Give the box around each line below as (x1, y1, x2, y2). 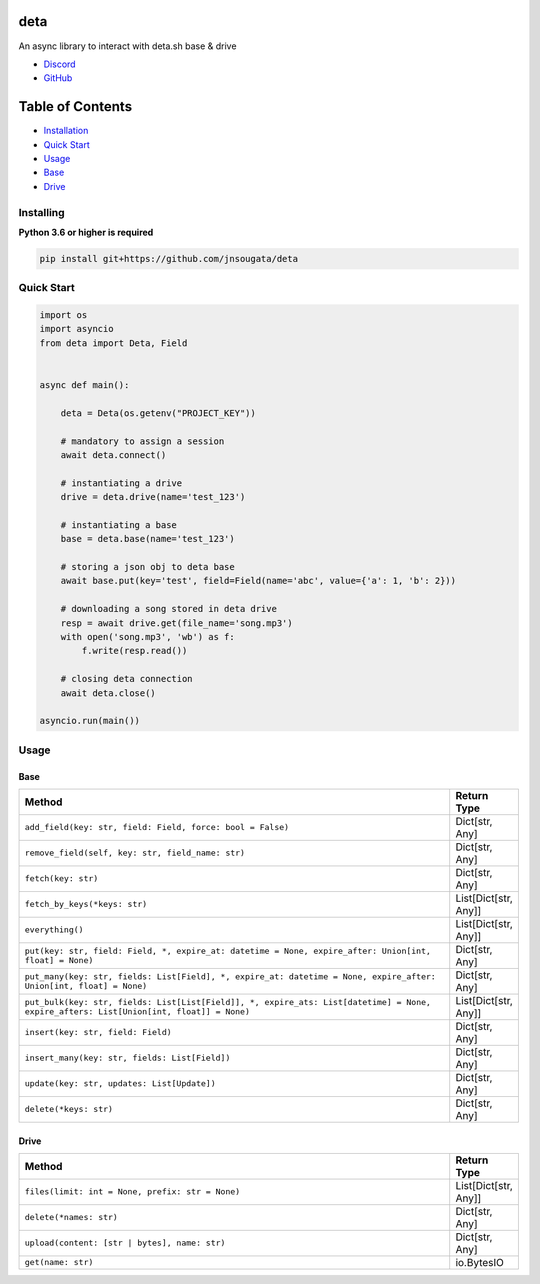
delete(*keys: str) (24, 1104, 114, 1115)
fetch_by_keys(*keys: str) (24, 899, 148, 910)
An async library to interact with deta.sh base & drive (18, 40, 237, 52)
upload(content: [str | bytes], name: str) (24, 1238, 226, 1249)
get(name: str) (24, 1257, 94, 1268)
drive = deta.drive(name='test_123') (60, 491, 246, 503)
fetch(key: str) (24, 873, 99, 884)
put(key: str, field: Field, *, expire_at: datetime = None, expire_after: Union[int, (24, 945, 432, 956)
